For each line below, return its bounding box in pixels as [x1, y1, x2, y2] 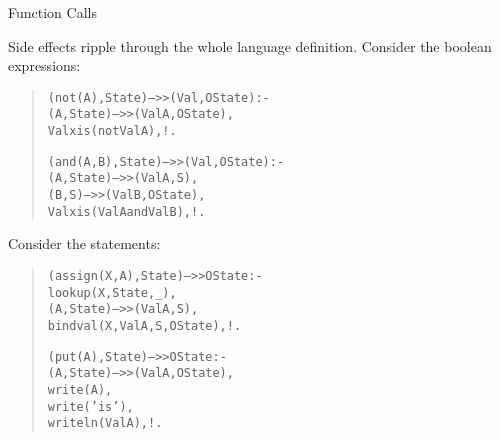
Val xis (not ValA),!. [47, 124, 177, 139]
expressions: [8, 55, 81, 76]
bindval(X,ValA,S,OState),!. [47, 318, 242, 333]
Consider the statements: [8, 233, 161, 254]
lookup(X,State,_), [47, 285, 177, 300]
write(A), [47, 382, 113, 397]
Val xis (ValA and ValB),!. [47, 204, 206, 219]
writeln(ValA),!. [47, 416, 163, 431]
